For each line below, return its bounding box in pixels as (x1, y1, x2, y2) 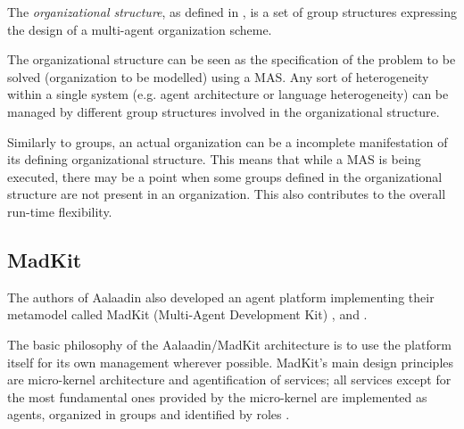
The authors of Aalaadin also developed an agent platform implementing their (7, 287, 435, 306)
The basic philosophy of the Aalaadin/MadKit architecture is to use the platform (7, 334, 452, 353)
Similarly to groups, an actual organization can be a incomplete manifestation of (7, 132, 448, 151)
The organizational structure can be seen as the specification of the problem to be (7, 50, 456, 69)
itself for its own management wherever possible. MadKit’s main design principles (7, 352, 454, 371)
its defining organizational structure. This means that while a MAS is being (7, 150, 421, 169)
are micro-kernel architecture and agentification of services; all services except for (7, 370, 452, 389)
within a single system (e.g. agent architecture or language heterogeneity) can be (7, 85, 449, 103)
